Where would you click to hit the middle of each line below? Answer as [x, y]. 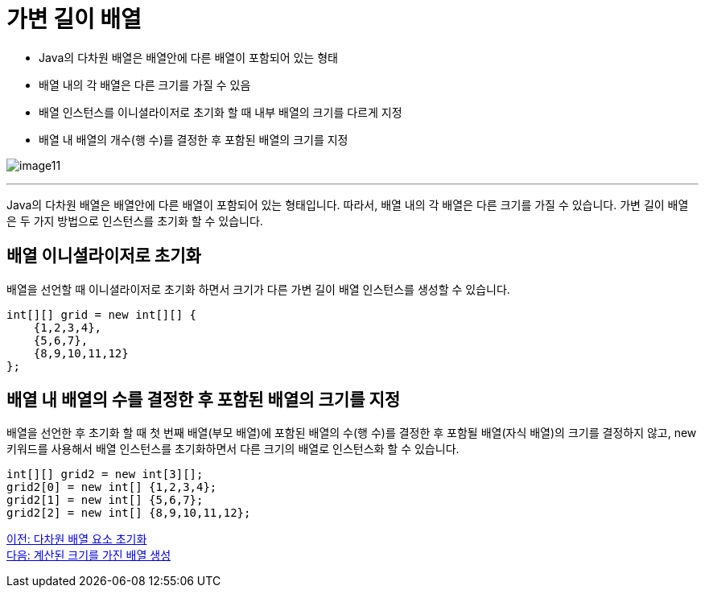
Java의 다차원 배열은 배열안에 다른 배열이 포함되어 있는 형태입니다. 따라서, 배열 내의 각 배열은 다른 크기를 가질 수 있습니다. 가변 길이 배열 [348, 204]
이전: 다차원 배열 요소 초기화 [77, 539]
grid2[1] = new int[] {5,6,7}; [105, 500]
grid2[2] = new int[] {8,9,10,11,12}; [129, 513]
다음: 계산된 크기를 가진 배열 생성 [89, 555]
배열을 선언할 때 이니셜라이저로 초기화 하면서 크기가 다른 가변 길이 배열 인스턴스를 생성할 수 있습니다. [258, 289]
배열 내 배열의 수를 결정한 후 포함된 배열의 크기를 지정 [204, 400]
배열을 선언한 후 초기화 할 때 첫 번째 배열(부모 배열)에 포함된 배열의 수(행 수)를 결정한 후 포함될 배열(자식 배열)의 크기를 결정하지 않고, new [352, 433]
